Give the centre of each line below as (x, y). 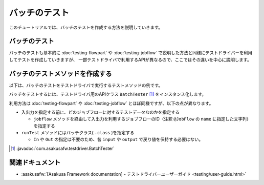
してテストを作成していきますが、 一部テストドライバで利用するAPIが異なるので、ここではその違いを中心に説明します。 (130, 60)
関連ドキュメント (35, 162)
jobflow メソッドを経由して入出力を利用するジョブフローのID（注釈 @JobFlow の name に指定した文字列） (142, 119)
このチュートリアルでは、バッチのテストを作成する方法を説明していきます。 (86, 27)
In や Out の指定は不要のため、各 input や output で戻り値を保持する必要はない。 (118, 140)
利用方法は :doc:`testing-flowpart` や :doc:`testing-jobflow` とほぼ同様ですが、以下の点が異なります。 (111, 103)
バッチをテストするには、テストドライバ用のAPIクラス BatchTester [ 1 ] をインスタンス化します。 (108, 94)
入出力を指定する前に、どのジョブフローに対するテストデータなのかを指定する (100, 112)
